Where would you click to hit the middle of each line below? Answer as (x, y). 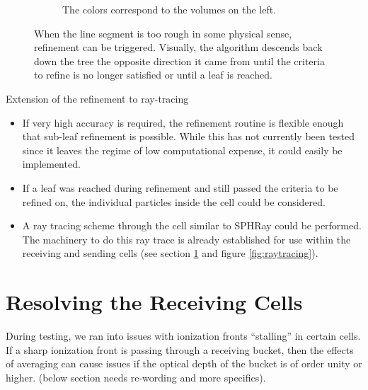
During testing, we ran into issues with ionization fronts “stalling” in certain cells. (183, 336)
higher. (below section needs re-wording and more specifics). (136, 377)
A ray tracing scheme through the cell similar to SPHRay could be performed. (192, 225)
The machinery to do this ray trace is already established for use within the (186, 239)
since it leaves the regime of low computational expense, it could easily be (182, 150)
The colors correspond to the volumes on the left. (169, 9)
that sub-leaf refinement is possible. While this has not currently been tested (189, 136)
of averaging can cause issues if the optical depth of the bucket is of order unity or (184, 363)
